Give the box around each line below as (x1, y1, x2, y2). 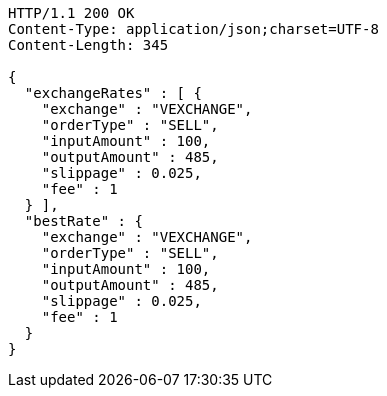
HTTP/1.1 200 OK (8, 5, 135, 21)
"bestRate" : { (24, 213, 143, 229)
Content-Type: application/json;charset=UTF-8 (8, 21, 379, 37)
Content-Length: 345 (8, 37, 169, 53)
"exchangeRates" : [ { (24, 85, 202, 101)
